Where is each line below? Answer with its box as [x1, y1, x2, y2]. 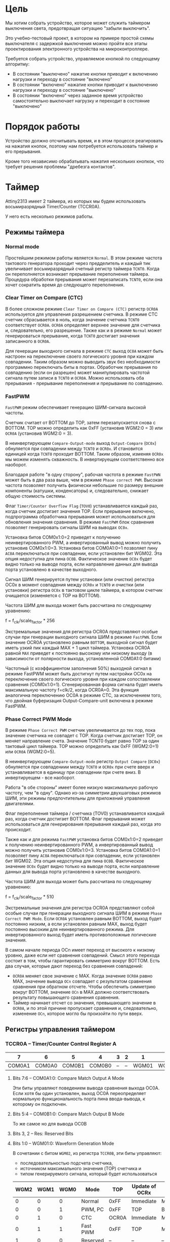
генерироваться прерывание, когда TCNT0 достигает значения [5, 332, 140, 338]
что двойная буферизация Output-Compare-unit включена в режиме [5, 697, 153, 703]
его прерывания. [5, 148, 42, 155]
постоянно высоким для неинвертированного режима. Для [5, 926, 135, 932]
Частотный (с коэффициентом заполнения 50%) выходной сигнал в [5, 665, 152, 671]
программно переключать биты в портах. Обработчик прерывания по [5, 364, 158, 370]
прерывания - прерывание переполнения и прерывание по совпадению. [5, 380, 163, 386]
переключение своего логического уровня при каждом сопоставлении [5, 676, 160, 682]
